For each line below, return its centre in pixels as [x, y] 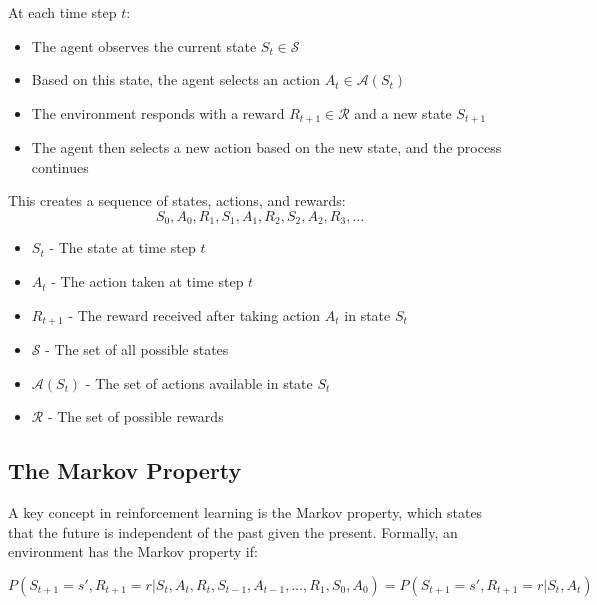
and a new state [403, 112]
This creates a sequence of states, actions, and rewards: [177, 200]
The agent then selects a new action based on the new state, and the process [266, 147]
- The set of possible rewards [135, 416]
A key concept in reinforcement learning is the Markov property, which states [245, 512]
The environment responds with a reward [158, 112]
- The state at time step [122, 247]
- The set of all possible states [137, 349]
